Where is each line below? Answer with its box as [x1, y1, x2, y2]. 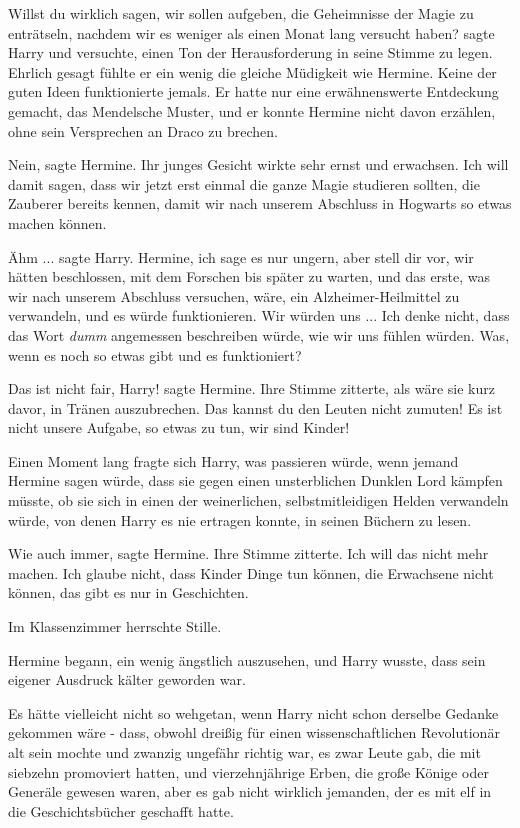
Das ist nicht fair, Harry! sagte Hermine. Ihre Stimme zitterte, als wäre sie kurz [8, 378, 495, 399]
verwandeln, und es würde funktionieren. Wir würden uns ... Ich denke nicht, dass [8, 305, 510, 326]
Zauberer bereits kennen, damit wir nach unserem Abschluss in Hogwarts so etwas [8, 193, 512, 214]
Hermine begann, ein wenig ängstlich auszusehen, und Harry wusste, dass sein [8, 649, 486, 670]
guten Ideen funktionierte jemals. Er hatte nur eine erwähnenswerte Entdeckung [8, 81, 499, 102]
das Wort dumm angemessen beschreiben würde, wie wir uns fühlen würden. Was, [8, 324, 510, 345]
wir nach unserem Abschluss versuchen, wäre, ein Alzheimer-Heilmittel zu [8, 285, 460, 306]
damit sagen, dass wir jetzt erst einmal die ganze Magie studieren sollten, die [8, 173, 480, 194]
